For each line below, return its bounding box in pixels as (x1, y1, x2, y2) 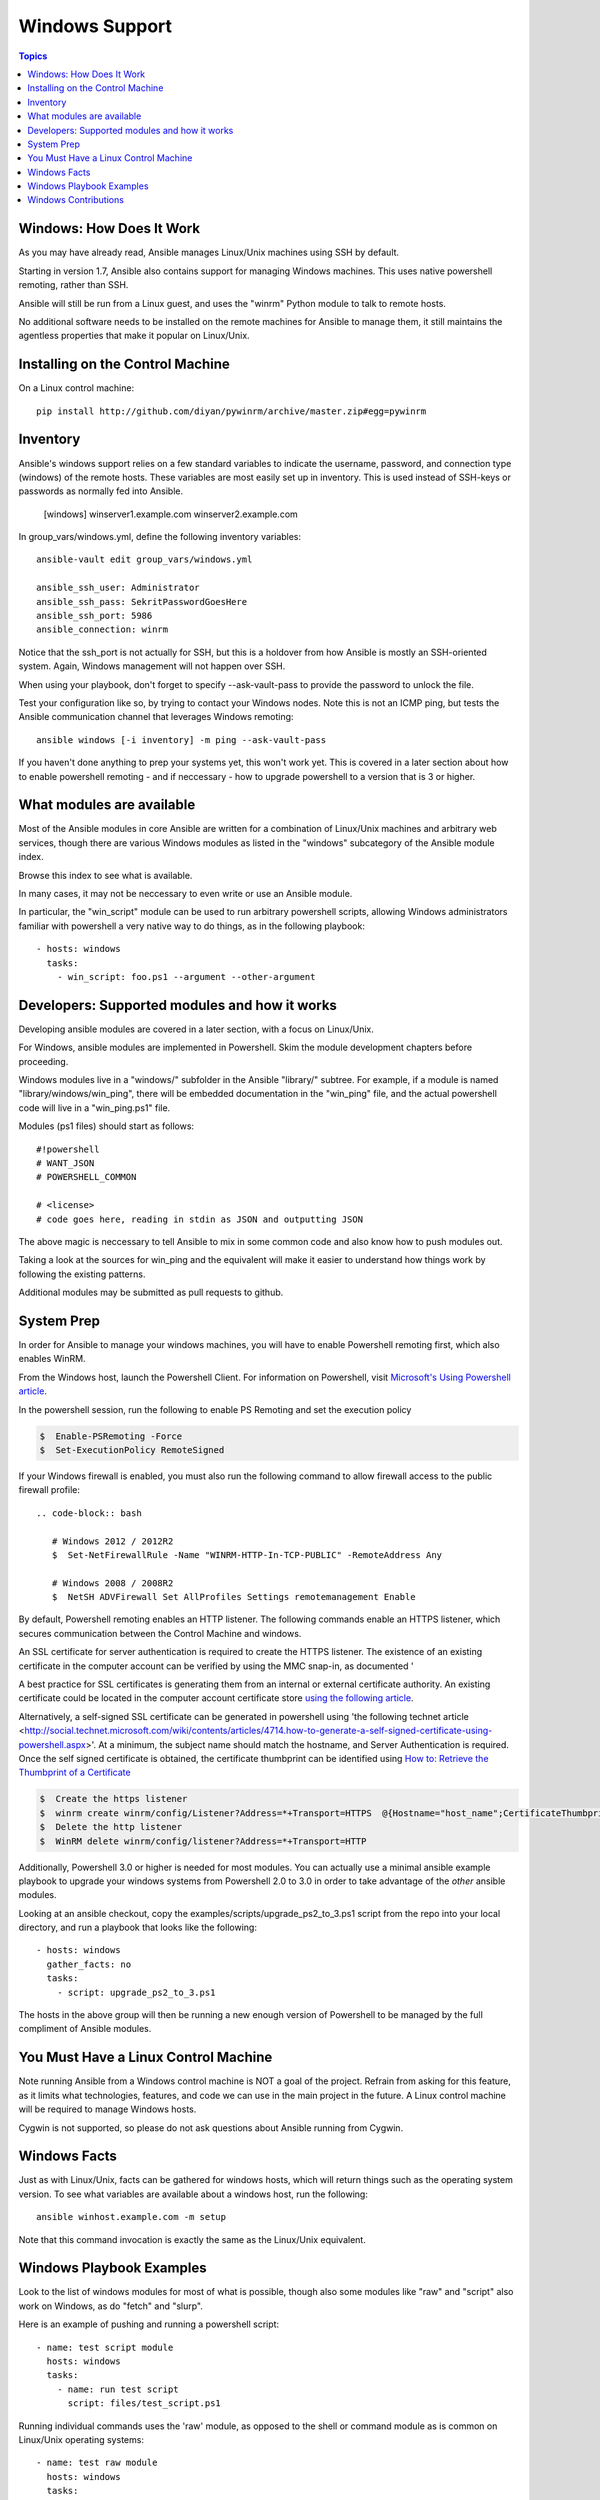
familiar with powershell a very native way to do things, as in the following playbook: (18, 920, 365, 932)
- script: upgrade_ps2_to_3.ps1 (56, 1986, 216, 1998)
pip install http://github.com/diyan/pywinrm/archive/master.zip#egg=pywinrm (36, 405, 427, 417)
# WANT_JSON (36, 1158, 95, 1169)
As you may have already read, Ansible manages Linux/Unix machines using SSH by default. (18, 246, 400, 259)
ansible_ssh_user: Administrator (36, 582, 200, 594)
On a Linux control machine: (18, 382, 135, 394)
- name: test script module (36, 2341, 174, 2353)
